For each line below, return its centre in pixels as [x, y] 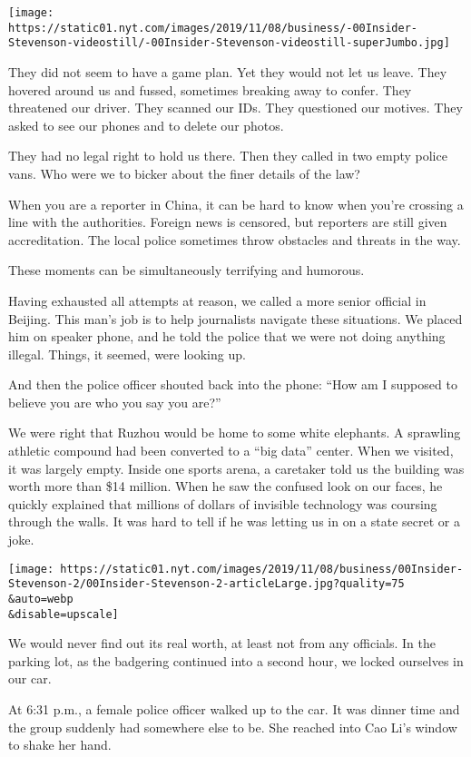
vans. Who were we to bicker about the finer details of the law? [184, 173]
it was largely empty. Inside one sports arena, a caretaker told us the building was [236, 468]
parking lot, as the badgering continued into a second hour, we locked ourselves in [236, 660]
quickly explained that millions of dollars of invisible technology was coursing [223, 503]
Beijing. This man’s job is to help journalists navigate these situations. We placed [235, 318]
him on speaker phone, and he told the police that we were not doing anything [227, 336]
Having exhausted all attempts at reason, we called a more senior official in [217, 300]
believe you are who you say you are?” [115, 402]
